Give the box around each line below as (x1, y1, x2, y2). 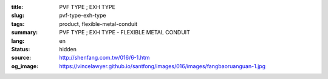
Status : (11, 45, 30, 52)
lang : (11, 37, 25, 45)
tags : (11, 20, 25, 27)
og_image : (11, 62, 39, 69)
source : (11, 54, 32, 62)
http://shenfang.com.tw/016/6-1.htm (59, 54, 150, 62)
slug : (11, 12, 24, 19)
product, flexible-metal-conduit (59, 20, 138, 27)
